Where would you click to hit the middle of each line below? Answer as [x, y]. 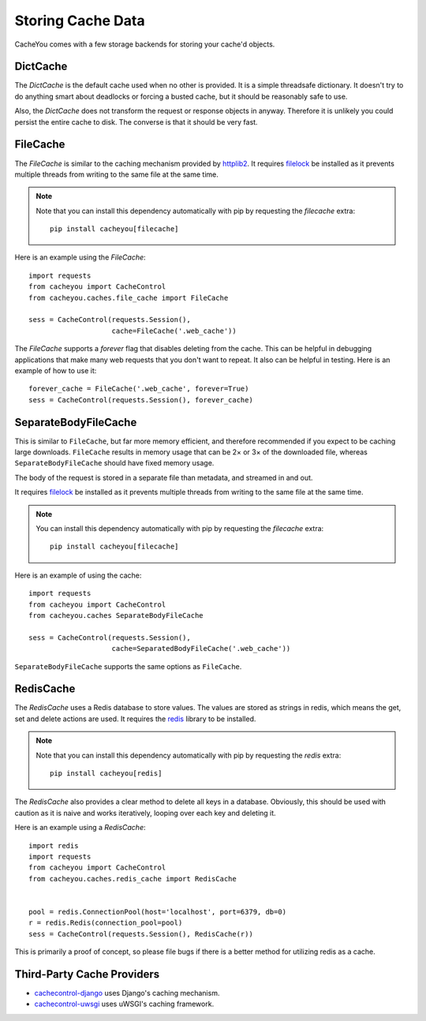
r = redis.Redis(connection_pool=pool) [106, 923]
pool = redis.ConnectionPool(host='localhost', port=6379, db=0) [158, 912]
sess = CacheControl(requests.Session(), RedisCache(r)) [141, 934]
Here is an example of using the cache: [78, 575]
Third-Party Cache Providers [87, 974]
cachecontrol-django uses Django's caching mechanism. [127, 993]
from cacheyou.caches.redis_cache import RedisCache [133, 879]
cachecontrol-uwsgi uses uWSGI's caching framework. [124, 1004]
